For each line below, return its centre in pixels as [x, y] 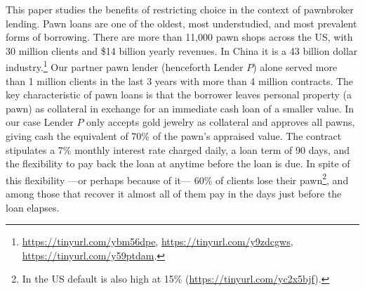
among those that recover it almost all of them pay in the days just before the [174, 194]
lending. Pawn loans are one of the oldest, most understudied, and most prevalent [181, 23]
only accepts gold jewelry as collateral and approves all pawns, [221, 122]
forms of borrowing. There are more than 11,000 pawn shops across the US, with [179, 37]
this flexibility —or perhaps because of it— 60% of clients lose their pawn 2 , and [177, 179]
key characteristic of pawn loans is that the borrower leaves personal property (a [179, 95]
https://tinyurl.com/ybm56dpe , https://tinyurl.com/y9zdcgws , [158, 241]
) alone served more [295, 67]
